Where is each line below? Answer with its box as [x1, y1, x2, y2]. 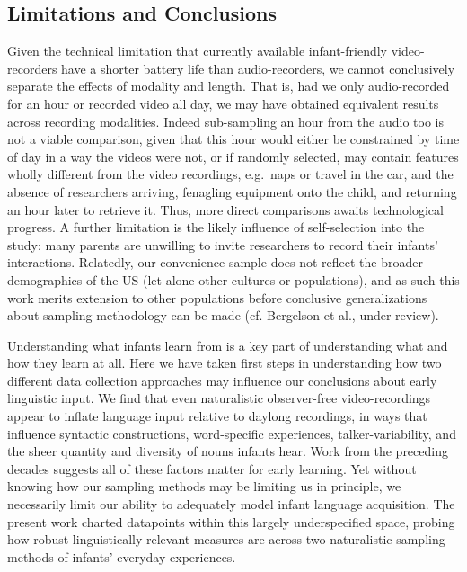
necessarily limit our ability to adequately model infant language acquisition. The [7, 495, 455, 514]
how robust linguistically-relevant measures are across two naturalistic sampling [7, 530, 445, 549]
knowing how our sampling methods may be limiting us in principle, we [7, 477, 401, 496]
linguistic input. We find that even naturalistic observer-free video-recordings [7, 389, 431, 407]
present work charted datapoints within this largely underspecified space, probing [7, 512, 455, 531]
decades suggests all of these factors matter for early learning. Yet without [7, 459, 417, 478]
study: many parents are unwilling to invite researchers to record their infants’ [7, 235, 438, 254]
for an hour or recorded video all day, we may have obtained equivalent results [7, 94, 439, 112]
